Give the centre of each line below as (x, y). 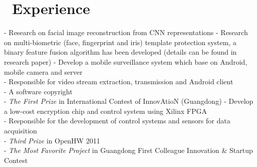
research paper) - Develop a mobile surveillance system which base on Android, (126, 61)
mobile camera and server (43, 71)
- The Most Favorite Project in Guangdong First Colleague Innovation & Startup (128, 150)
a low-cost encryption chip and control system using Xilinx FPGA (105, 111)
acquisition (21, 131)
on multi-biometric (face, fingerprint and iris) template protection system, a (120, 42)
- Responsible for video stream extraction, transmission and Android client (119, 81)
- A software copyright (38, 91)
